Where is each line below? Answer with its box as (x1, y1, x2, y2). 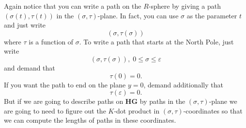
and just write (4, 20, 46, 30)
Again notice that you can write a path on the (4, 1, 141, 11)
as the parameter (186, 10, 237, 20)
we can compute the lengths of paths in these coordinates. (4, 115, 176, 125)
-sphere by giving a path (148, 1, 221, 11)
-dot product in (114, 105, 160, 115)
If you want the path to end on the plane (4, 79, 126, 89)
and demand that (4, 62, 55, 72)
